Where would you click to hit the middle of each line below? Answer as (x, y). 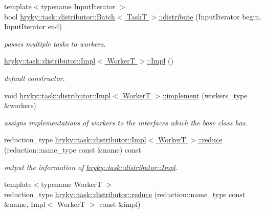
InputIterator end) (33, 26)
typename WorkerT (72, 184)
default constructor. (35, 78)
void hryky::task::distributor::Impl (58, 95)
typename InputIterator (78, 6)
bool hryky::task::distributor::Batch (60, 16)
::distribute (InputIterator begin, (210, 16)
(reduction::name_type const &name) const (73, 149)
